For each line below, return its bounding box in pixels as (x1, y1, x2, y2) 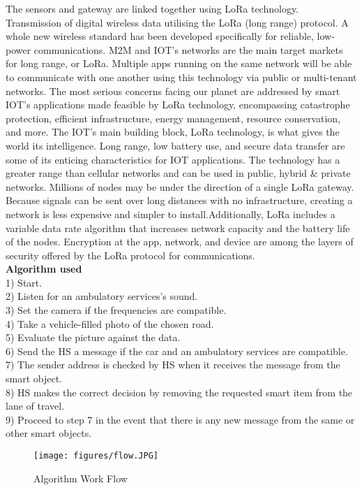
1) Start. (6, 275, 43, 289)
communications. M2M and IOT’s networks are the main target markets (33, 42, 343, 57)
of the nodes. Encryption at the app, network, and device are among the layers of (6, 234, 354, 249)
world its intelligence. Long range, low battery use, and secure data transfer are (6, 138, 345, 152)
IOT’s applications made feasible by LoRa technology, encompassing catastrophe (6, 97, 350, 112)
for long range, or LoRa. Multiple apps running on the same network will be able (6, 56, 352, 71)
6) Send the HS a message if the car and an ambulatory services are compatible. (6, 343, 348, 358)
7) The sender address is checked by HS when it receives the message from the (6, 357, 340, 372)
